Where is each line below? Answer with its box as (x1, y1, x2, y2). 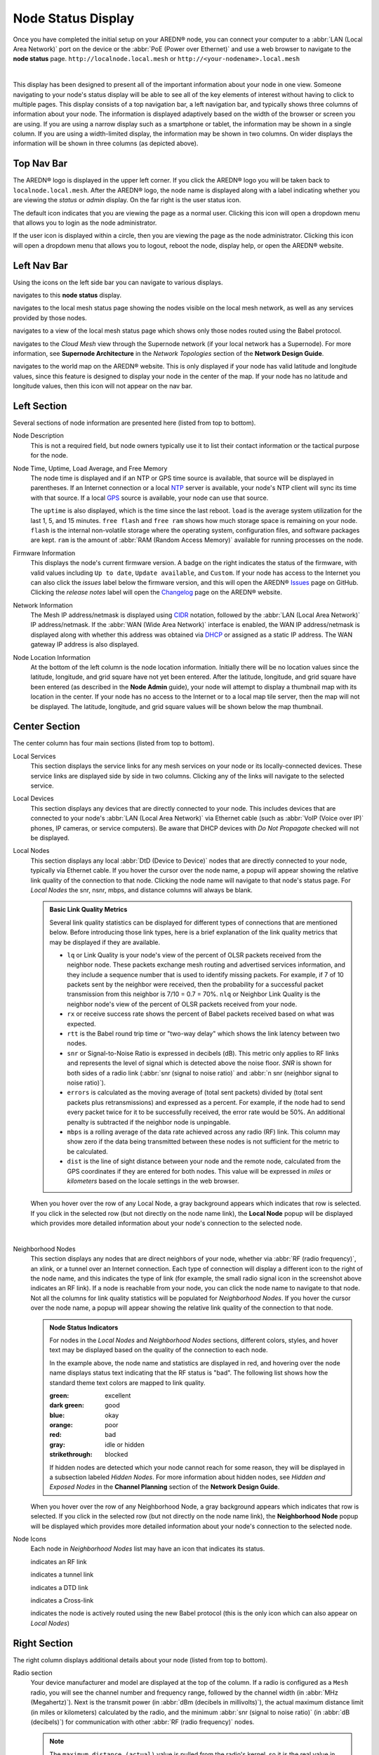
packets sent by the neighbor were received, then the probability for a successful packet (67, 980, 324, 989)
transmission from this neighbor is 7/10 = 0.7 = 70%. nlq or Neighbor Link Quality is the (67, 990, 321, 998)
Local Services (13, 752, 56, 760)
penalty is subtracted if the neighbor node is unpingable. (67, 1118, 231, 1126)
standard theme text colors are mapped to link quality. (49, 1378, 206, 1386)
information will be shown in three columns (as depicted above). (13, 139, 199, 147)
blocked (105, 1450, 128, 1459)
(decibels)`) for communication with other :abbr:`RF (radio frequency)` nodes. (30, 1717, 255, 1726)
